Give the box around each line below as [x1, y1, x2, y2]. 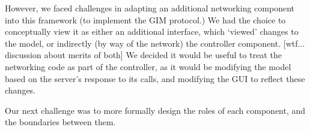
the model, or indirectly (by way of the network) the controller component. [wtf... [5, 37, 305, 49]
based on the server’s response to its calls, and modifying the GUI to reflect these [5, 72, 305, 84]
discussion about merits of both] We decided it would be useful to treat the [5, 49, 282, 61]
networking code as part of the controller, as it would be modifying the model [5, 60, 291, 72]
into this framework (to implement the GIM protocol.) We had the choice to [5, 13, 286, 26]
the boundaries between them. [5, 116, 116, 128]
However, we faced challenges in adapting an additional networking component [5, 2, 294, 14]
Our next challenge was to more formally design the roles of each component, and [5, 104, 306, 116]
